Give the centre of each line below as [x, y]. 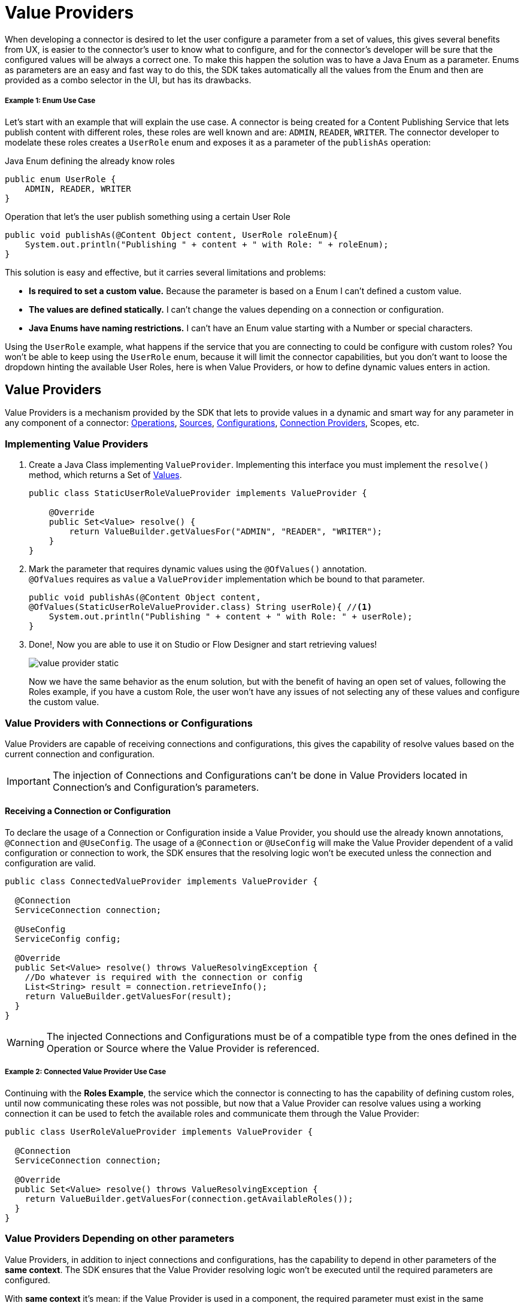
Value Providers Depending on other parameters [120, 1239]
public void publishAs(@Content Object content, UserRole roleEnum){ [172, 235]
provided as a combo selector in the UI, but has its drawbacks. [128, 80]
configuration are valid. [50, 863]
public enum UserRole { [60, 179]
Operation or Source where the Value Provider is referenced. [183, 1049]
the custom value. [64, 702]
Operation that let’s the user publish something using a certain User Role [148, 216]
